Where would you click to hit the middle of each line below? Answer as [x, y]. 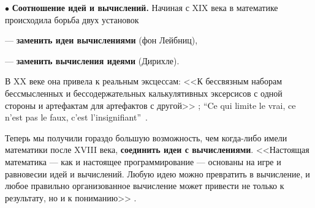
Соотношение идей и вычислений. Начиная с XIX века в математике [145, 7]
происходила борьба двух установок [72, 19]
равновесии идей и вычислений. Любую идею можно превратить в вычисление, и [157, 173]
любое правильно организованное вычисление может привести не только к [145, 186]
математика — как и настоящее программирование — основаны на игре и [143, 161]
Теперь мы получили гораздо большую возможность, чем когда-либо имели [146, 137]
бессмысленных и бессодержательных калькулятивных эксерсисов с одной [144, 93]
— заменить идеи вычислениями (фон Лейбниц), [101, 40]
